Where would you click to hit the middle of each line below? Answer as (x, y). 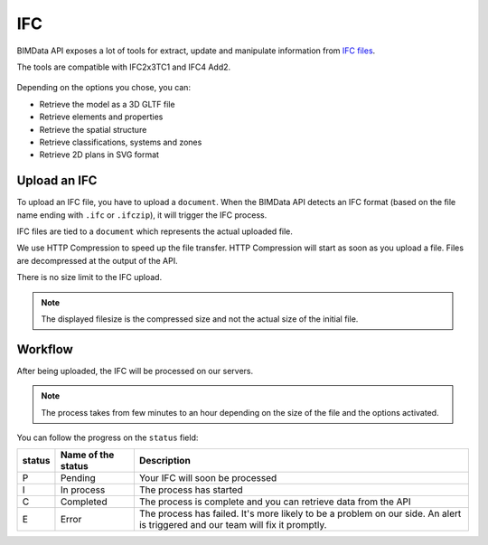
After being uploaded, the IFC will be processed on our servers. (135, 371)
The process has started (191, 490)
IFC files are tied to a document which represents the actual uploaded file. (155, 231)
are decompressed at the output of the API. (97, 260)
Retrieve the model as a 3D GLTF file (107, 104)
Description (165, 461)
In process (83, 490)
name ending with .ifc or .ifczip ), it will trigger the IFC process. (142, 215)
